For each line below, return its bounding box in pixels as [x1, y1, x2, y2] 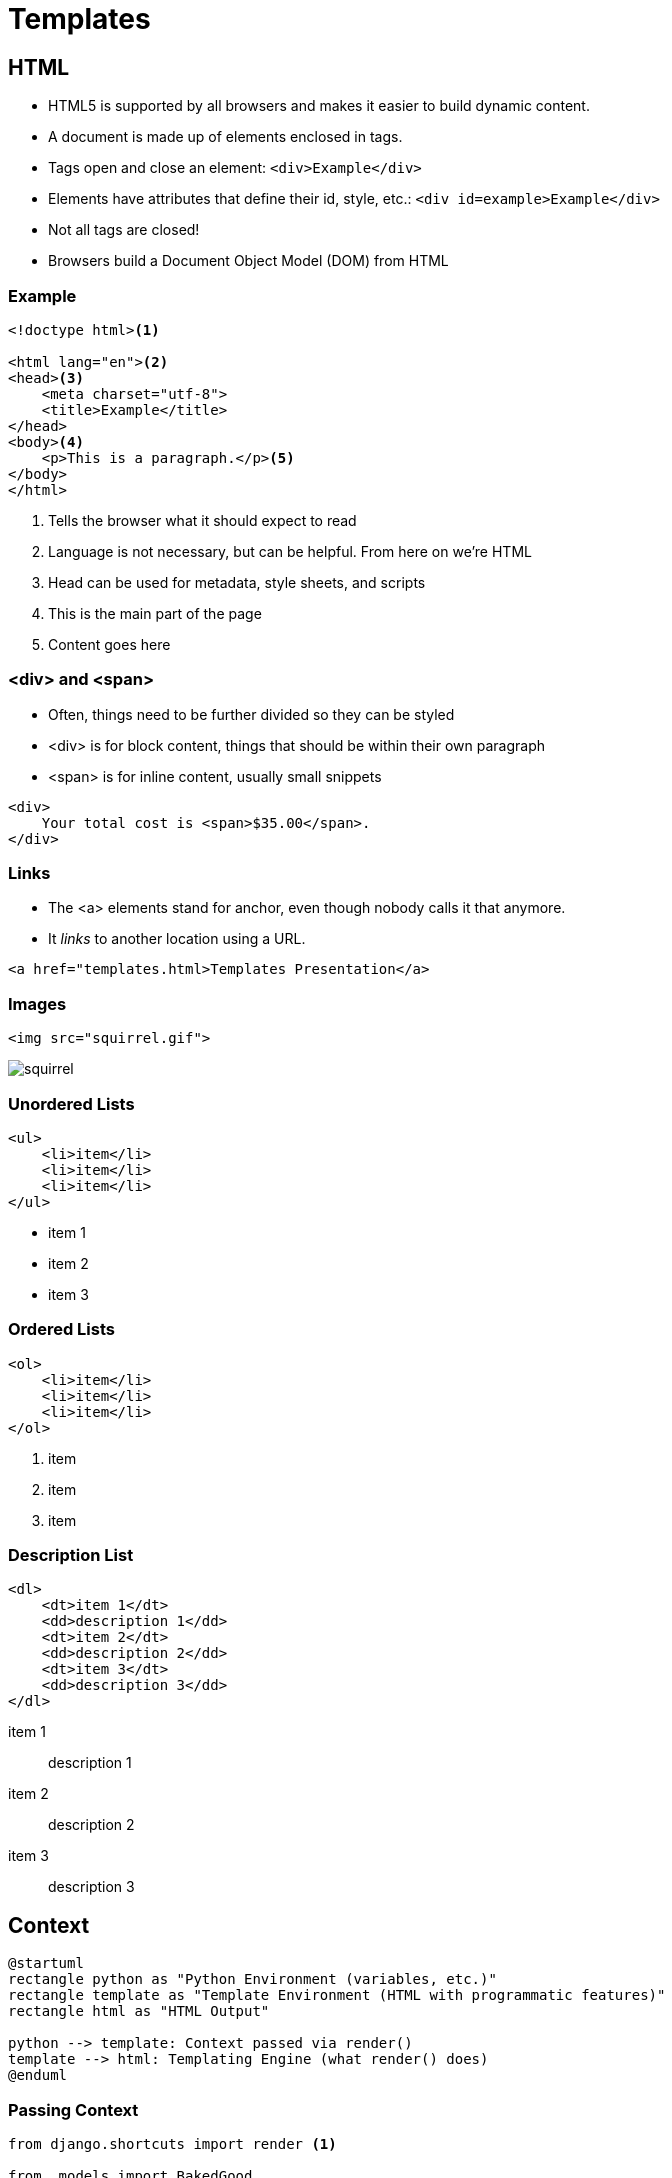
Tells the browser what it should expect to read [48, 511, 357, 529]
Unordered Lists [8, 1093, 135, 1114]
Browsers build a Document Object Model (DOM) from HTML [48, 252, 449, 270]
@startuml [8, 1955, 84, 1972]
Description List [8, 1545, 134, 1566]
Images [8, 993, 67, 1014]
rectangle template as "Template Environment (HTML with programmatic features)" [8, 1987, 666, 2004]
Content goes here [48, 635, 171, 653]
